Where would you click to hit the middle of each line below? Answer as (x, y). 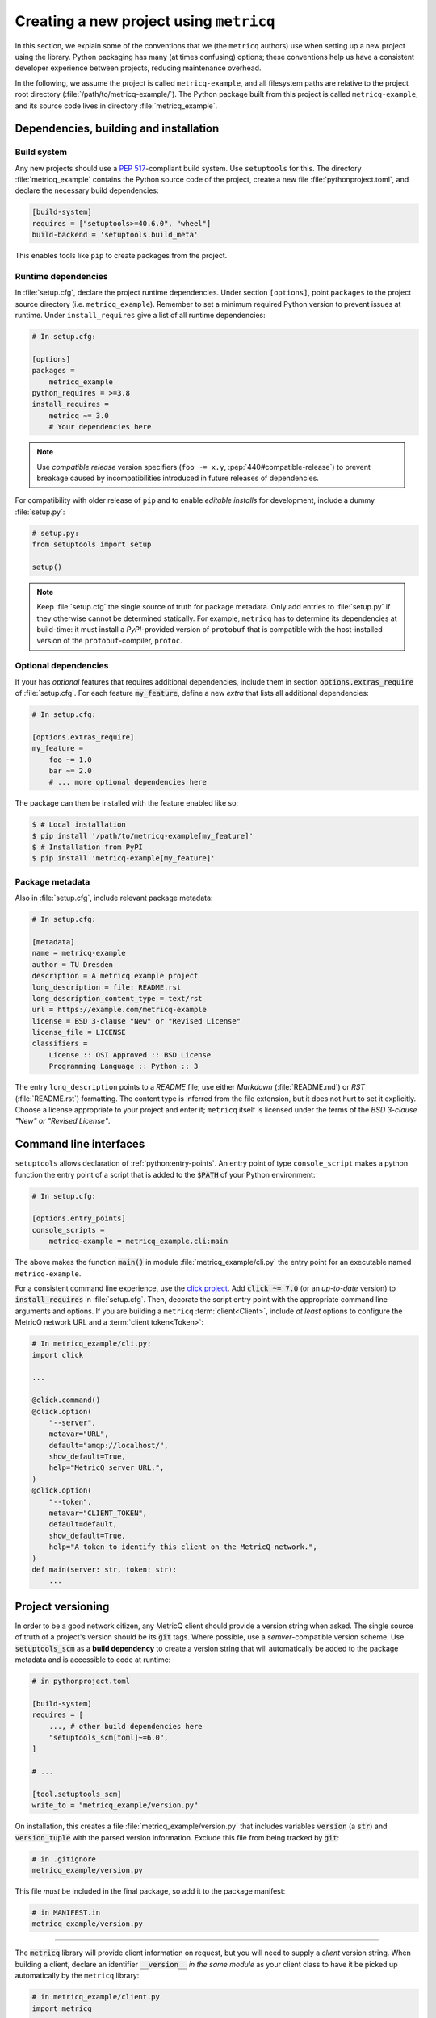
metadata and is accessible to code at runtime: (93, 1660)
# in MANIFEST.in (66, 1913)
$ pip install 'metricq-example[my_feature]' (124, 858)
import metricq (62, 2008)
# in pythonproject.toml (81, 1681)
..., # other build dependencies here (126, 1726)
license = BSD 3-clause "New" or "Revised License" (136, 1021)
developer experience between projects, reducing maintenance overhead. (138, 68)
